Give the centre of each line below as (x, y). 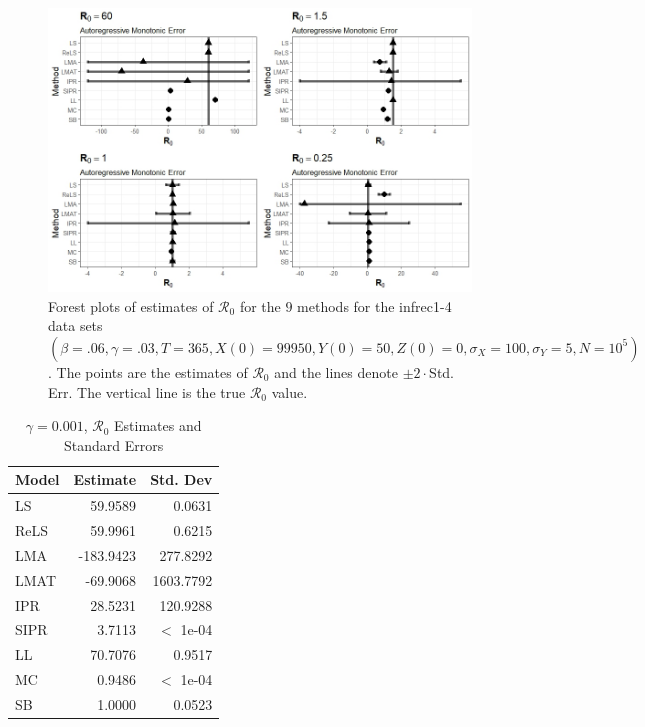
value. (289, 391)
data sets (75, 325)
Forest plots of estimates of (131, 305)
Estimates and (158, 425)
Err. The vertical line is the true (147, 391)
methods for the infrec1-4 (374, 305)
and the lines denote (336, 371)
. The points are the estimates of (148, 371)
